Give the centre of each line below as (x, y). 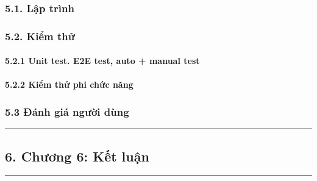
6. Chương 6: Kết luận (77, 156)
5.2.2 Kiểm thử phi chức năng (69, 84)
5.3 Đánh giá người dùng (67, 111)
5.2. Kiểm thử (40, 36)
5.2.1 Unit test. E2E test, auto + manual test (102, 61)
